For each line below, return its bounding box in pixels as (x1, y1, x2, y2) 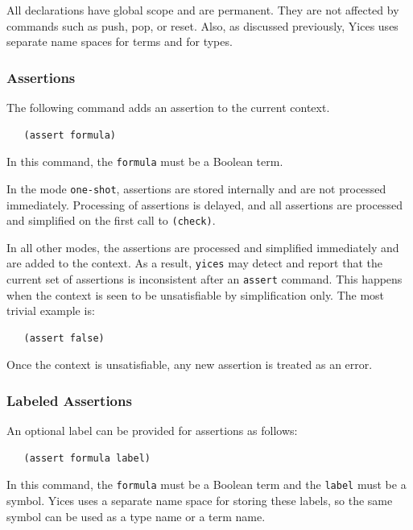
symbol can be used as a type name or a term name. (6, 507, 266, 524)
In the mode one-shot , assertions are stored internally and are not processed (6, 180, 386, 197)
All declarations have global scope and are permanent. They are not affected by (6, 2, 399, 18)
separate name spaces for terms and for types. (6, 33, 233, 50)
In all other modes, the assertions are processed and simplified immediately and (6, 238, 399, 255)
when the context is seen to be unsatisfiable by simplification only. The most (6, 286, 385, 303)
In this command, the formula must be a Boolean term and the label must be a (6, 476, 407, 493)
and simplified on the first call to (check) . (6, 212, 216, 229)
